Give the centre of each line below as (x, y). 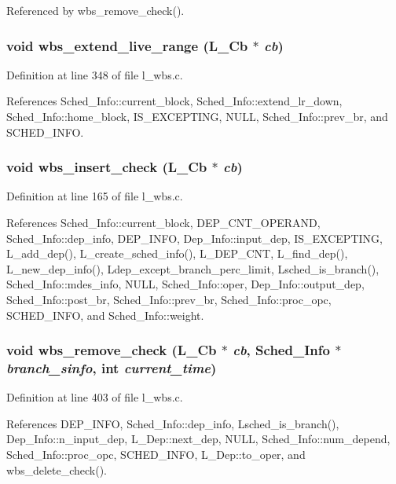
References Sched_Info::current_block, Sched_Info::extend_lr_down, (174, 101)
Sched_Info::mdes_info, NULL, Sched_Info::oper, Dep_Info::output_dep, (185, 284)
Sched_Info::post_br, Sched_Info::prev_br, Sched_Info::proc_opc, (169, 299)
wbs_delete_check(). (57, 469)
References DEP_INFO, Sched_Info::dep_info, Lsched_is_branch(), (173, 423)
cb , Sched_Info (281, 350)
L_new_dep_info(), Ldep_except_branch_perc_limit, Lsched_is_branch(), (193, 268)
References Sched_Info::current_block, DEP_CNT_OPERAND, (163, 222)
